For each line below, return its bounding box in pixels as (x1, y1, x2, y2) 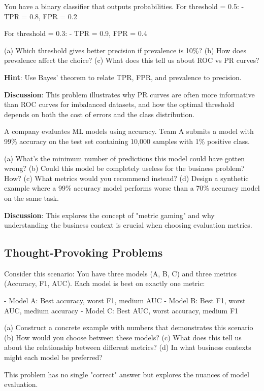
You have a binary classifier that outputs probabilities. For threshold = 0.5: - (4, 1, 244, 11)
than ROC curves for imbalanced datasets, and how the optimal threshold (4, 99, 235, 110)
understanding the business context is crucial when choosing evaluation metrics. (4, 220, 252, 230)
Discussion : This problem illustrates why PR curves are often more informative (4, 89, 255, 99)
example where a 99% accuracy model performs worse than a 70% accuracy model (4, 183, 260, 193)
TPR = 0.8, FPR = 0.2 (4, 11, 77, 21)
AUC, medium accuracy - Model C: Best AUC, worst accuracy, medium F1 (4, 305, 239, 315)
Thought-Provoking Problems (4, 244, 163, 260)
